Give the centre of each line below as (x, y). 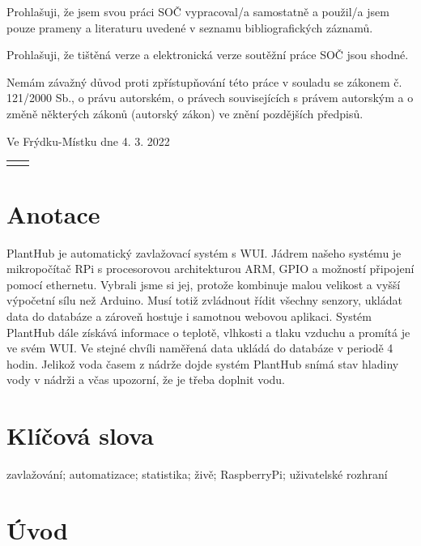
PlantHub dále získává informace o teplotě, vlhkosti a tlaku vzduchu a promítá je (208, 332)
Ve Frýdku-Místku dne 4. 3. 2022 (88, 141)
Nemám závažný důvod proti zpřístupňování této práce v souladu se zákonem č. (204, 81)
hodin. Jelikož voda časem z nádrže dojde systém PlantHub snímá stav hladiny (203, 363)
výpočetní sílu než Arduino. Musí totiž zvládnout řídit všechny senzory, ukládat (204, 300)
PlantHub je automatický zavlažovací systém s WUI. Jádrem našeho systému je (204, 252)
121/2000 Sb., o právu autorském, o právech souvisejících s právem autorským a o (210, 98)
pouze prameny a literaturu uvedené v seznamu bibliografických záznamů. (190, 27)
